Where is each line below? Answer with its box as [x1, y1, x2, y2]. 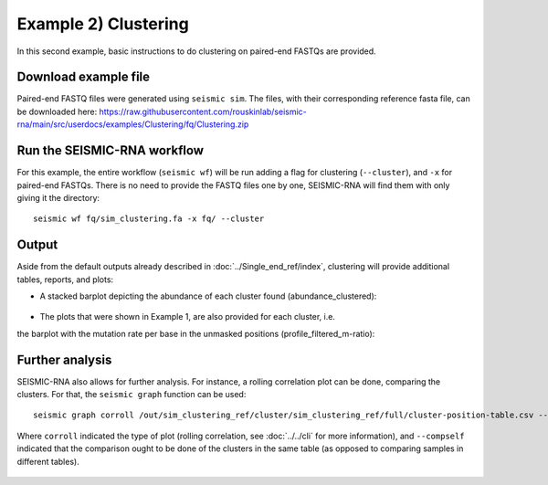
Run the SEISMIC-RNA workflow [16, 142, 205, 159]
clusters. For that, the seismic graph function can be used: [16, 389, 247, 400]
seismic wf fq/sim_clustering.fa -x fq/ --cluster [33, 214, 265, 224]
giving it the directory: [16, 192, 100, 203]
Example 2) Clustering [16, 14, 189, 34]
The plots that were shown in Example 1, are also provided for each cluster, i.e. [39, 311, 335, 322]
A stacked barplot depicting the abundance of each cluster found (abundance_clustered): [39, 290, 377, 301]
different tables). [16, 456, 79, 467]
